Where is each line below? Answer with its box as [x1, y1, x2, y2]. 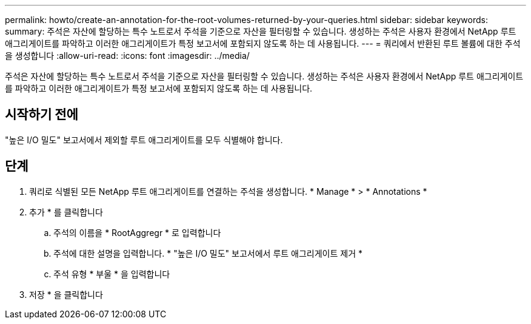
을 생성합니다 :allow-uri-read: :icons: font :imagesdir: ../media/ [5, 50, 250, 61]
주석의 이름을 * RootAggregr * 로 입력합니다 [53, 227, 221, 238]
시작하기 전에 [5, 107, 78, 123]
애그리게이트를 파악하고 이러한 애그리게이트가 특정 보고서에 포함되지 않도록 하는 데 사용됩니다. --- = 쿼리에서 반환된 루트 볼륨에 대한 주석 [5, 38, 521, 49]
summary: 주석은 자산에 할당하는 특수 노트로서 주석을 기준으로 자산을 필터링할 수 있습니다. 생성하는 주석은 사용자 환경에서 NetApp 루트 [5, 26, 516, 36]
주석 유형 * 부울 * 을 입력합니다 [53, 268, 170, 279]
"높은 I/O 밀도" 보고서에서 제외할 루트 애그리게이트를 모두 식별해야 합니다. [5, 134, 283, 145]
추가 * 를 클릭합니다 [29, 206, 103, 217]
